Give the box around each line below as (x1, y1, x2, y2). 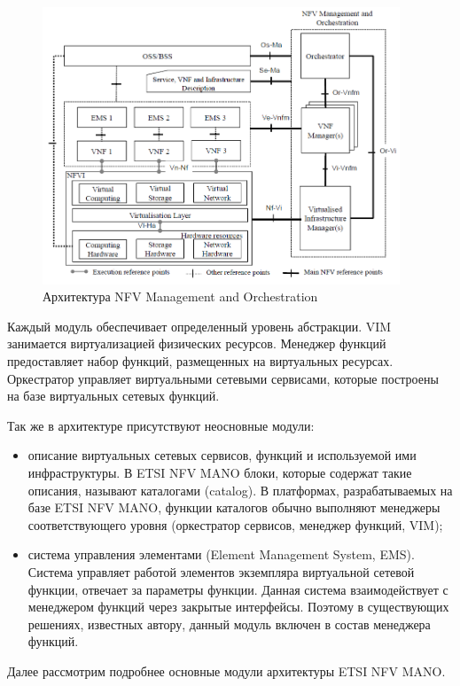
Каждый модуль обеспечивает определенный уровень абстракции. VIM (7, 316, 392, 335)
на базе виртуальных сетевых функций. (7, 386, 220, 405)
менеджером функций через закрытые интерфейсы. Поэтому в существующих (27, 597, 449, 616)
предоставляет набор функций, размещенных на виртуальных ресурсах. (7, 351, 394, 370)
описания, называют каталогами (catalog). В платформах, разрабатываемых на (27, 480, 453, 499)
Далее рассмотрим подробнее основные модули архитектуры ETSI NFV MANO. (7, 661, 446, 680)
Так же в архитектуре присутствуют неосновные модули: (7, 416, 315, 434)
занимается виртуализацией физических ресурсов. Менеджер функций (7, 334, 386, 353)
